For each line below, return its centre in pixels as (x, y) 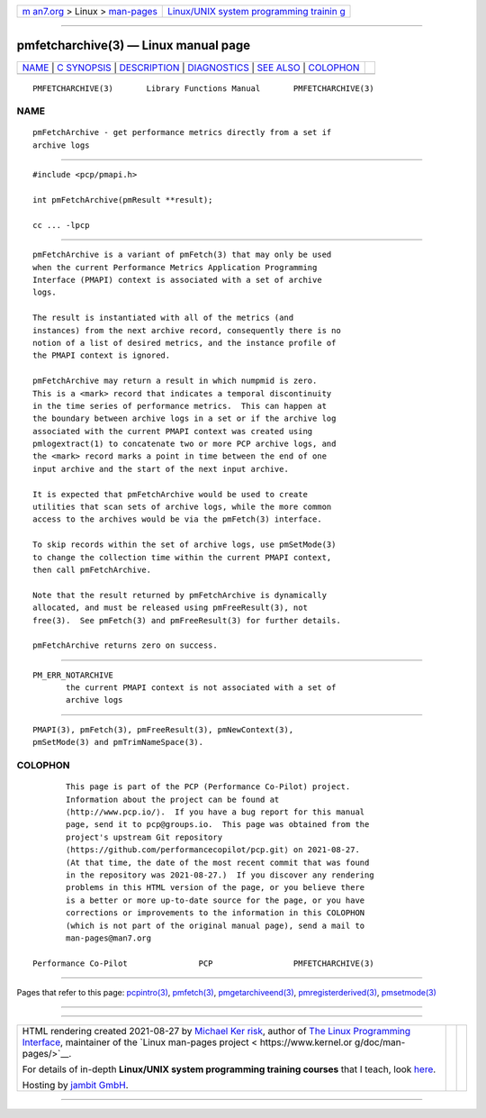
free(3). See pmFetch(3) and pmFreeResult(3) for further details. (187, 620)
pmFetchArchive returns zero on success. (125, 645)
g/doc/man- (380, 1042)
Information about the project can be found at (173, 799)
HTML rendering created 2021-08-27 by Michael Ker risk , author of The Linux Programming (216, 1032)
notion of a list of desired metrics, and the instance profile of (184, 343)
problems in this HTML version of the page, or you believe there (216, 888)
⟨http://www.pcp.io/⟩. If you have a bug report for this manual (216, 812)
